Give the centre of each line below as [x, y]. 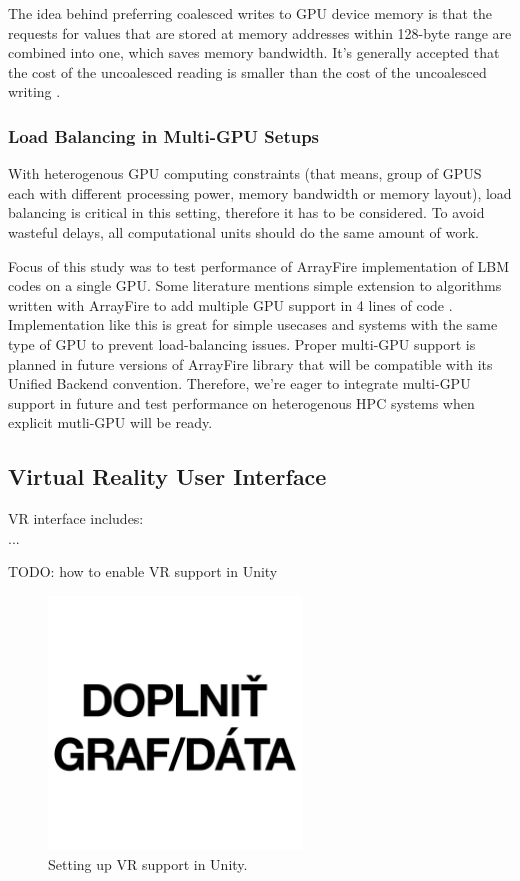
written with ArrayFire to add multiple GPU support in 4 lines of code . [230, 304]
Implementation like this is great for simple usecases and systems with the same [253, 324]
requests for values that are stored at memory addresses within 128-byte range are [260, 32]
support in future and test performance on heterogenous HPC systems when [241, 402]
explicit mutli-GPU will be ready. [110, 422]
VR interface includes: [76, 518]
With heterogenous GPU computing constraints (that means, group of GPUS [245, 173]
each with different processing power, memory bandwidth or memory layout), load [260, 192]
